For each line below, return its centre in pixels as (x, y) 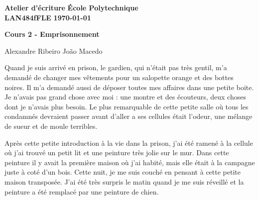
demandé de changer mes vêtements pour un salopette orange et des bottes (119, 77)
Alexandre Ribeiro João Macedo (54, 50)
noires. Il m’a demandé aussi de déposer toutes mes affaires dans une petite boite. (129, 87)
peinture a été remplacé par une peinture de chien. (82, 191)
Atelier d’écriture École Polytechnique (71, 7)
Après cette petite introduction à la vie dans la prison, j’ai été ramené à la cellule (129, 143)
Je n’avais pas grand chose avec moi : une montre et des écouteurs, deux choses (125, 97)
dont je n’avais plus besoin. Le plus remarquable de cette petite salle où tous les (127, 106)
